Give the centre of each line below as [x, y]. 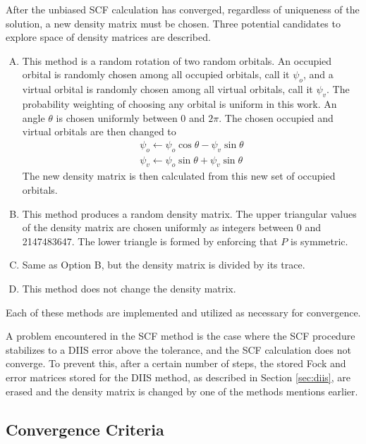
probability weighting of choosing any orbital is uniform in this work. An [179, 103]
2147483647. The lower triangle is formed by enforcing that [150, 241]
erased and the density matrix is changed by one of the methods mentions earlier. [182, 391]
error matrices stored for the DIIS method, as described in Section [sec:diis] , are [178, 377]
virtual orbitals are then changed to [99, 131]
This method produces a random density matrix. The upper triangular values [189, 213]
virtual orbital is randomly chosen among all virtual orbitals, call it [167, 89]
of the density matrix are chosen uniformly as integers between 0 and [171, 227]
